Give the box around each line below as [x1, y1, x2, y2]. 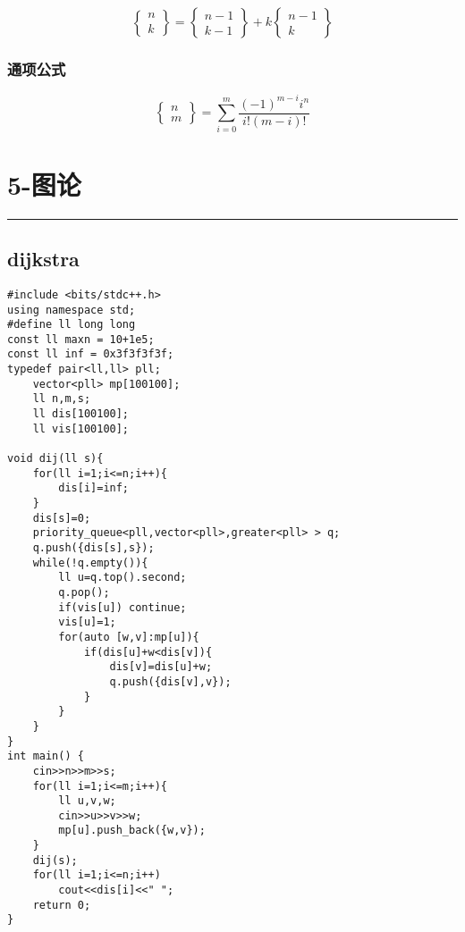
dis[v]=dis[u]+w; [109, 660, 213, 674]
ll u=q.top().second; [58, 571, 187, 584]
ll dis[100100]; [32, 407, 130, 421]
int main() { [7, 750, 84, 763]
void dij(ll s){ [7, 452, 104, 466]
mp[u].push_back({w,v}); [58, 824, 206, 837]
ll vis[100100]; [32, 422, 130, 435]
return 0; [32, 898, 91, 911]
